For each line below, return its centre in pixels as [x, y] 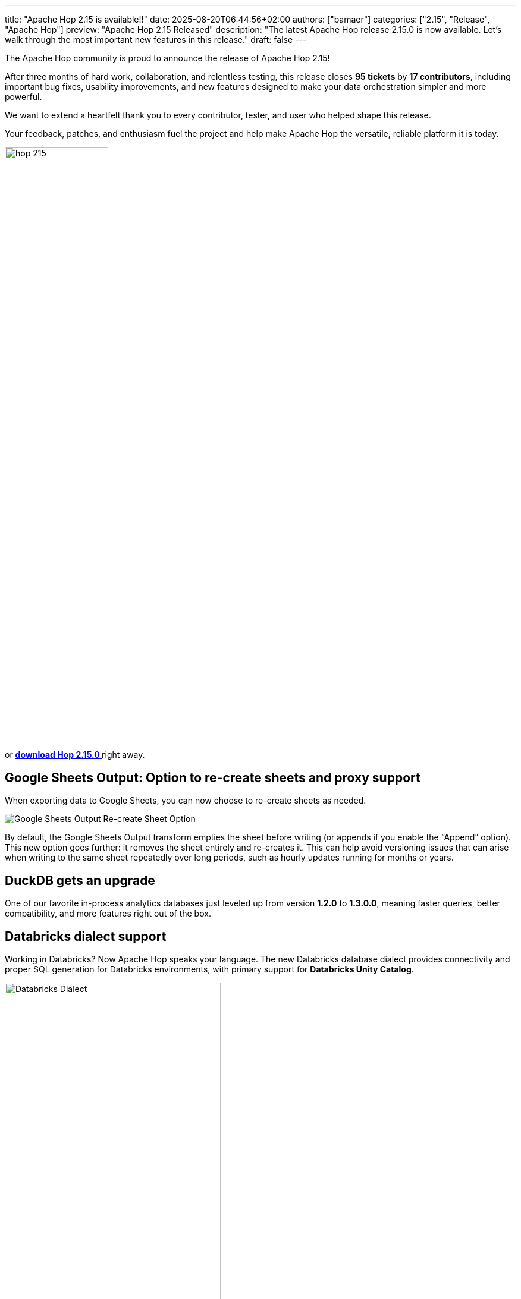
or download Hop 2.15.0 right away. [75, 755]
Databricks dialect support [86, 936]
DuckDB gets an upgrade [80, 880]
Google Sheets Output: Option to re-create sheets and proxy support [213, 777]
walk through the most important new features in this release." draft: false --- [156, 40]
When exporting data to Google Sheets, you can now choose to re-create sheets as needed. [186, 801]
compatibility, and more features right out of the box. [108, 914]
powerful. [23, 97]
